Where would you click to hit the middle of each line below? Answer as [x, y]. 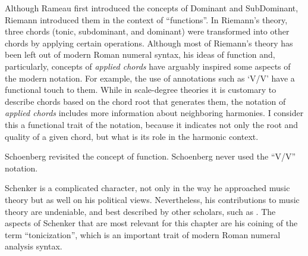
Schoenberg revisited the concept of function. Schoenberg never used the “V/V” [150, 156]
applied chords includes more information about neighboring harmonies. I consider [154, 113]
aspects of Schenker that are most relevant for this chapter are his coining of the [151, 223]
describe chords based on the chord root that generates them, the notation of [145, 101]
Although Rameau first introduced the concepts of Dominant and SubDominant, [152, 8]
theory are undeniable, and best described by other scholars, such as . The [140, 211]
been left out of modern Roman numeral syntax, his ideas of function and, [140, 54]
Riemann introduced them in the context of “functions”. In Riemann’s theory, [146, 19]
